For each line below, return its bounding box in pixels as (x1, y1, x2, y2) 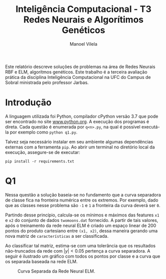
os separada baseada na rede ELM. (5, 258, 78, 264)
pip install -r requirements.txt (5, 159, 75, 164)
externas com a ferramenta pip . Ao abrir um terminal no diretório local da (5, 144, 155, 150)
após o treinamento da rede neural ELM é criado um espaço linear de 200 (5, 222, 157, 228)
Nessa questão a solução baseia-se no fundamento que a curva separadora (5, 192, 162, 198)
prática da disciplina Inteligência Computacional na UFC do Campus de (5, 74, 151, 80)
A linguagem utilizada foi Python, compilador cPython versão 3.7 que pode (5, 113, 159, 119)
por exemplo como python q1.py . (9, 129, 78, 135)
